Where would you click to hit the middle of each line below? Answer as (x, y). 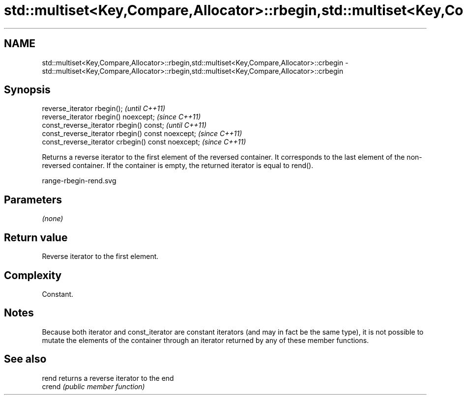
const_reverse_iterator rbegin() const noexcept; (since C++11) (142, 134)
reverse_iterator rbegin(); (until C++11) (104, 109)
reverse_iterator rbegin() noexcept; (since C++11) (121, 117)
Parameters (33, 199)
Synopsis (27, 90)
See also (25, 359)
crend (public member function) (93, 386)
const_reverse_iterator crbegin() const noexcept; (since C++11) (144, 142)
